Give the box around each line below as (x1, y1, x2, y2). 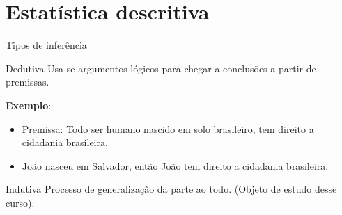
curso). (6, 195, 35, 209)
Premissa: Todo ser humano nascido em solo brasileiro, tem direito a (22, 121, 314, 136)
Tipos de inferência (6, 38, 87, 52)
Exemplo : (6, 97, 52, 112)
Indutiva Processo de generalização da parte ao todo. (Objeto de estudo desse (6, 182, 337, 196)
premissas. (6, 74, 49, 89)
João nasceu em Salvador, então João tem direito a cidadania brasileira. (22, 158, 329, 173)
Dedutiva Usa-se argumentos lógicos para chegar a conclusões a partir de (6, 61, 316, 75)
